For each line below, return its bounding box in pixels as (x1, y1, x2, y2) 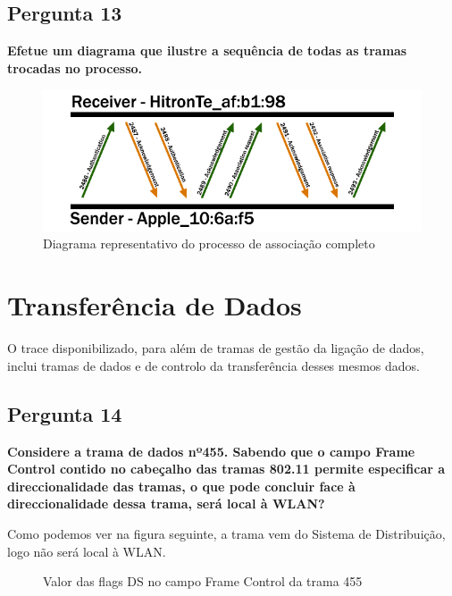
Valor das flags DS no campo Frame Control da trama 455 (43, 572, 363, 591)
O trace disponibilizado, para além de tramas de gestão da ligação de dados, (7, 339, 424, 357)
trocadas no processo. (7, 58, 143, 77)
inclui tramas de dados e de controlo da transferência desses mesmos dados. (7, 356, 421, 374)
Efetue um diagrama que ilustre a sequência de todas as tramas (7, 41, 407, 60)
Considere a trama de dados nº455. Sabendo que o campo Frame (7, 441, 415, 460)
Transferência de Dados (7, 287, 302, 323)
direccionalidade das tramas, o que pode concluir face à (7, 476, 356, 495)
